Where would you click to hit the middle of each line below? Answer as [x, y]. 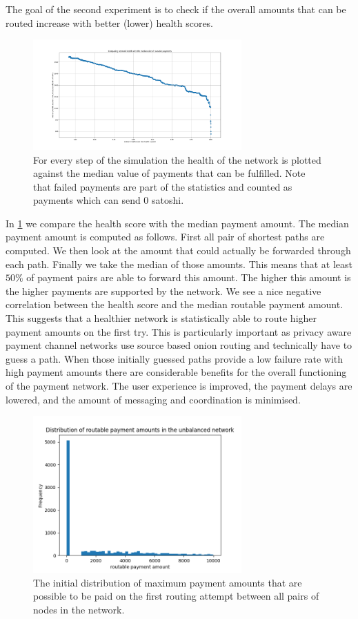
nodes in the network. [79, 609]
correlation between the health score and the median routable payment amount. [175, 304]
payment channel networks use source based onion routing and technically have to [179, 345]
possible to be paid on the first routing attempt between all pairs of [176, 596]
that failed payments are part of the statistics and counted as [163, 186]
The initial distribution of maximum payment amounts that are [168, 582]
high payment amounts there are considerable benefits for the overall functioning [176, 372]
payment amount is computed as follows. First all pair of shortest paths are [165, 237]
